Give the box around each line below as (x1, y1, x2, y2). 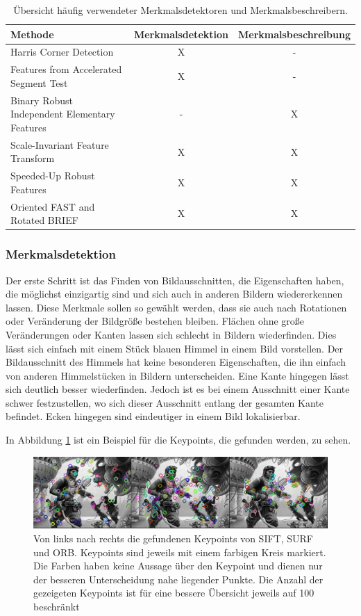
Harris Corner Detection (10, 44, 114, 59)
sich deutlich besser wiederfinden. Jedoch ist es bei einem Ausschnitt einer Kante (6, 382, 350, 396)
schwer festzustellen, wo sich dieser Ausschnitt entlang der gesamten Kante (6, 395, 324, 410)
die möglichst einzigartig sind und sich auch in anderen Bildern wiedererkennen (6, 286, 343, 301)
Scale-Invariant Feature (10, 137, 109, 152)
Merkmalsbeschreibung (237, 26, 351, 41)
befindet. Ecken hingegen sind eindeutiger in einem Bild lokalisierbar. (6, 409, 301, 423)
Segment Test (10, 75, 68, 90)
